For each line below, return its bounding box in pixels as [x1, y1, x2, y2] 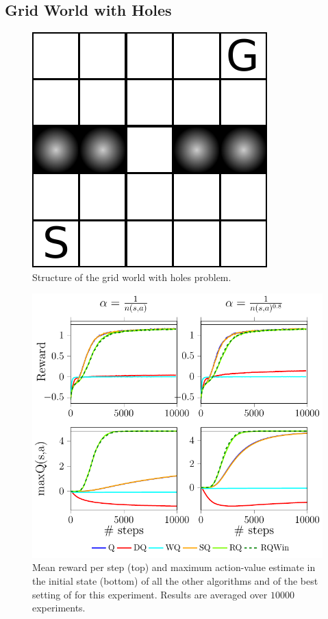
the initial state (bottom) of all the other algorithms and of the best [32, 573, 318, 587]
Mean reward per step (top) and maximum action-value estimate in [32, 560, 316, 574]
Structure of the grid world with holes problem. [32, 269, 231, 284]
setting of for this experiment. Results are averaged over [32, 587, 268, 601]
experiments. [32, 600, 86, 615]
